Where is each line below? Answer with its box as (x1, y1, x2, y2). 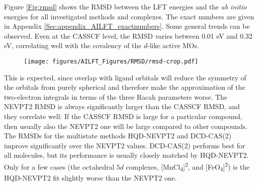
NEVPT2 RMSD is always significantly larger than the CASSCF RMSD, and (4, 101, 240, 112)
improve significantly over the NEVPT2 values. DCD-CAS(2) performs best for (4, 140, 246, 150)
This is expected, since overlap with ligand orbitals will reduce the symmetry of (4, 72, 247, 82)
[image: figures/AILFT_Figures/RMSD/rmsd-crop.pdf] (24, 58, 198, 65)
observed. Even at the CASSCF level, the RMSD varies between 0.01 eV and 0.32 (4, 30, 253, 41)
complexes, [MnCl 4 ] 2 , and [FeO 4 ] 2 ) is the (126, 160, 250, 173)
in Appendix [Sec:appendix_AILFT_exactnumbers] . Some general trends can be (4, 21, 250, 31)
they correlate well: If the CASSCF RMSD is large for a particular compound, (4, 111, 243, 121)
